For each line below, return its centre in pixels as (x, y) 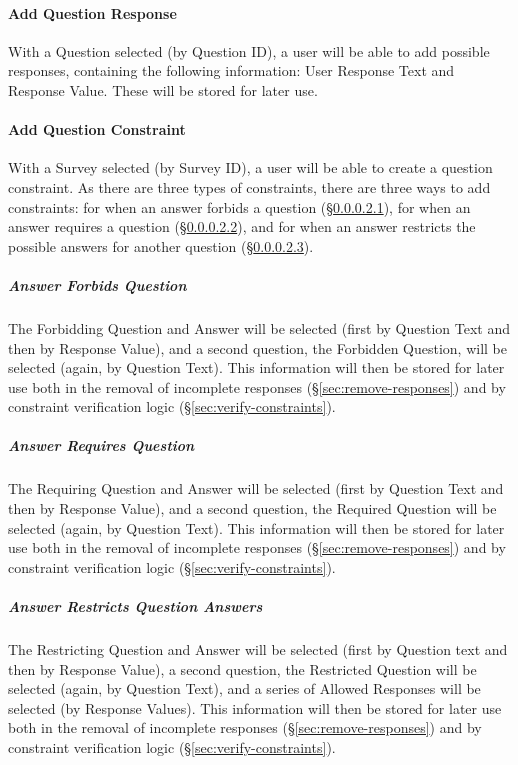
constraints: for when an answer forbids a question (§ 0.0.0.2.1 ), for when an (239, 206)
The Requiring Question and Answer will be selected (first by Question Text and (256, 488)
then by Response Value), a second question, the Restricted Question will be (242, 668)
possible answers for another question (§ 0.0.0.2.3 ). (161, 245)
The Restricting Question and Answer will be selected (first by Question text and (258, 648)
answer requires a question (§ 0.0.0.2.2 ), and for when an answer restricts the (242, 226)
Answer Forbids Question (97, 284)
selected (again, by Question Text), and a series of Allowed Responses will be (244, 688)
